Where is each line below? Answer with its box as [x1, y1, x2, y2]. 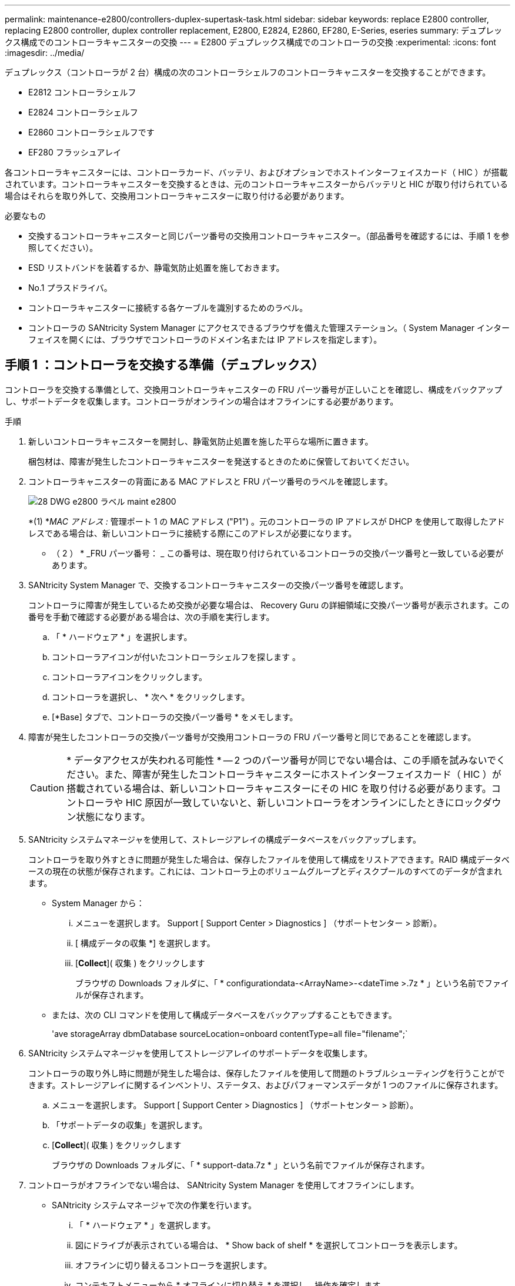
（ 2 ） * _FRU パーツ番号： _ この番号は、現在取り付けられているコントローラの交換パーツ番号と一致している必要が [52, 548, 504, 558]
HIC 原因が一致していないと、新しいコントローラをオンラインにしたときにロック [125, 796, 483, 808]
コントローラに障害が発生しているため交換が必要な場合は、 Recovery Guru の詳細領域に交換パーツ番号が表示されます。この [28, 599, 510, 610]
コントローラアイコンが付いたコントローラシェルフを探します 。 [52, 651, 300, 662]
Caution [30, 781, 65, 794]
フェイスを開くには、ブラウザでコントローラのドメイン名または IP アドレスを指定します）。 [28, 334, 382, 344]
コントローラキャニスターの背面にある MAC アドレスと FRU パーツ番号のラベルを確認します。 [28, 476, 393, 486]
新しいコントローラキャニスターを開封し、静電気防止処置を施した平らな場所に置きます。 [28, 436, 373, 446]
